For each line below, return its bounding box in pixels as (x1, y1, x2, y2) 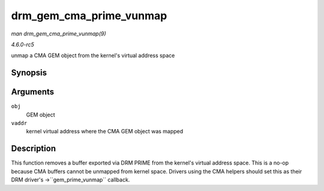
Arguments (11, 87, 55, 97)
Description (11, 144, 56, 154)
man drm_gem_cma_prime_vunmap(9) (11, 30, 106, 37)
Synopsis (11, 68, 47, 78)
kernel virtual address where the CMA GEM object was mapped (26, 128, 184, 135)
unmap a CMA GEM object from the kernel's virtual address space (11, 52, 175, 59)
